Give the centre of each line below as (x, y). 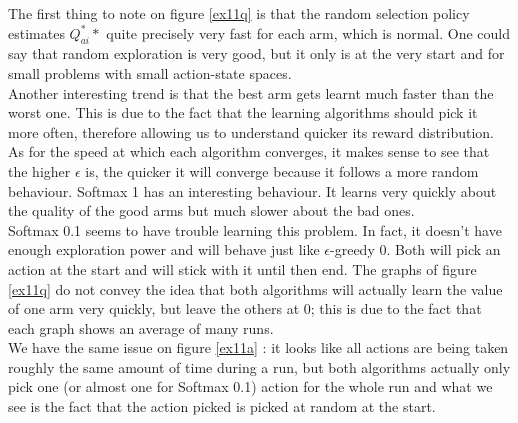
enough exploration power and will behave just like (164, 249)
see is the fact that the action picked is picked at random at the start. (222, 406)
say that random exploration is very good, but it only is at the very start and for (256, 53)
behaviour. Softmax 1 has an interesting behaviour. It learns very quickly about (252, 190)
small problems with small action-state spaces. (150, 72)
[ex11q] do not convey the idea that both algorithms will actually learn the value (255, 288)
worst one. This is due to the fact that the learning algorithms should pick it (243, 112)
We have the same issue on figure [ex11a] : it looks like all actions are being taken (258, 347)
